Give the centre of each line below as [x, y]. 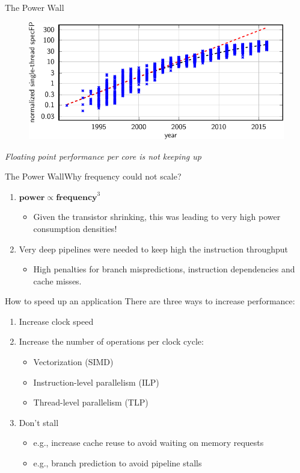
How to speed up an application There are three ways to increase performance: [150, 301]
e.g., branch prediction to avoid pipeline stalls [118, 463]
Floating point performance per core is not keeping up [103, 156]
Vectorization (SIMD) [73, 362]
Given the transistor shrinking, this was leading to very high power [157, 217]
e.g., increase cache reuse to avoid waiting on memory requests [148, 443]
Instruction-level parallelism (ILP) [96, 382]
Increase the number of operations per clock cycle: [111, 341]
